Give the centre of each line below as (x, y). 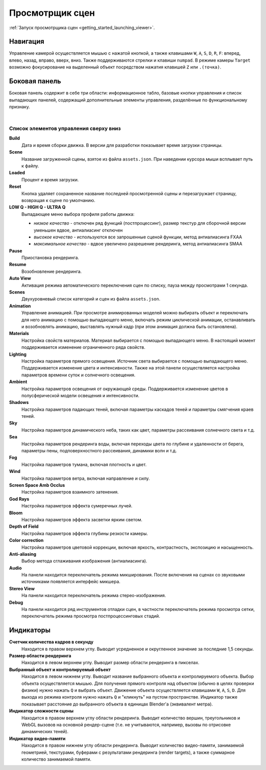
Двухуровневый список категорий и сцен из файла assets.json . (91, 299)
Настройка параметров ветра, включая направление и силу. (86, 478)
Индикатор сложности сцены (41, 711)
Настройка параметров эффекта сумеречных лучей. (77, 506)
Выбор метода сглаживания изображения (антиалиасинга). (84, 561)
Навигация (27, 42)
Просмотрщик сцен (52, 13)
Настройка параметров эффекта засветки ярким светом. (82, 519)
